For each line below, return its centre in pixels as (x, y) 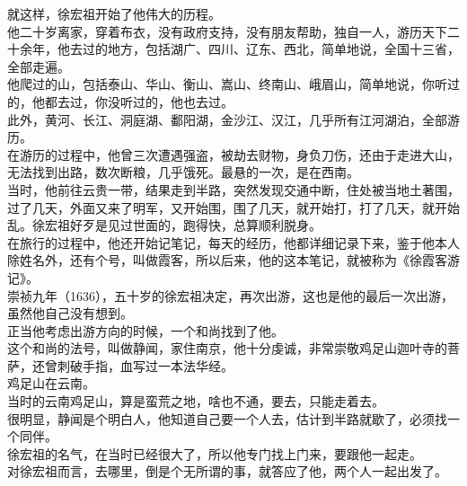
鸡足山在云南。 (51, 383)
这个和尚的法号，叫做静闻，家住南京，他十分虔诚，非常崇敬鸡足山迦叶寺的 (227, 348)
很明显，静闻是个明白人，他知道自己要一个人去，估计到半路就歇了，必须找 (227, 418)
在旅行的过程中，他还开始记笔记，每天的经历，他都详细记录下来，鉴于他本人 (233, 242)
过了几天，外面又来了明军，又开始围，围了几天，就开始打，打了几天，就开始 (233, 207)
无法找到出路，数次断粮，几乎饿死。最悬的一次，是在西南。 (183, 172)
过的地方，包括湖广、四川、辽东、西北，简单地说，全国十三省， (271, 49)
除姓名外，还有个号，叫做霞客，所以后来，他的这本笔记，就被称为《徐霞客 (227, 260)
